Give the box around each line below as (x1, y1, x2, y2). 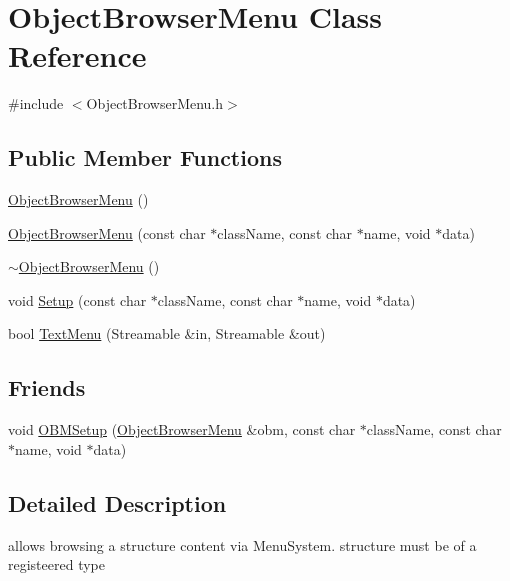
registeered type (8, 554, 105, 575)
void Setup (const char (8, 289, 147, 310)
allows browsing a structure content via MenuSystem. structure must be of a (8, 534, 477, 555)
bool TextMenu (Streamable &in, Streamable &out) (8, 323, 326, 344)
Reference (8, 35, 147, 76)
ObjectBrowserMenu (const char (8, 222, 206, 243)
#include (8, 93, 64, 114)
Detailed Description (8, 487, 227, 518)
